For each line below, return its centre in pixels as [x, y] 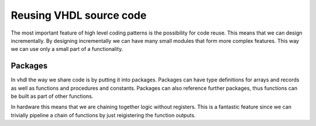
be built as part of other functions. [52, 96]
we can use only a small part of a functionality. [67, 49]
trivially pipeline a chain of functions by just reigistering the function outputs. [103, 115]
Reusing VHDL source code [79, 15]
